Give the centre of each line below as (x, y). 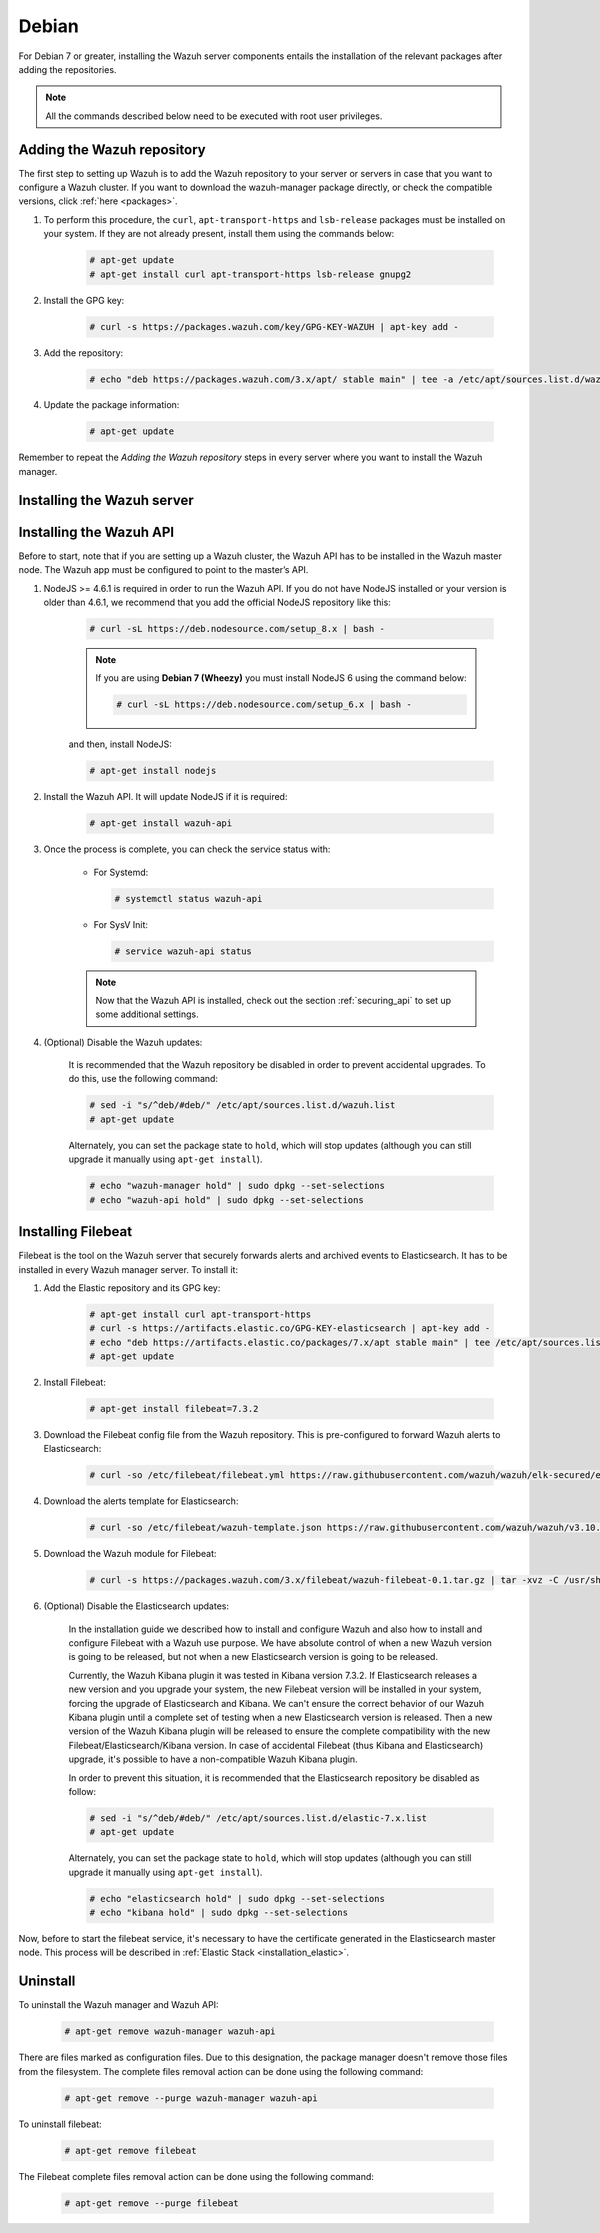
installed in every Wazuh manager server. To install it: (128, 1269)
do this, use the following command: (143, 1079)
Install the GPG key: (84, 300)
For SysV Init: (121, 924)
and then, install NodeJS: (120, 744)
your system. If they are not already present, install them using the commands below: (219, 234)
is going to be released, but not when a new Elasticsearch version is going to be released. (253, 1657)
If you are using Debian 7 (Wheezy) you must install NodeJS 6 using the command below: (281, 678)
